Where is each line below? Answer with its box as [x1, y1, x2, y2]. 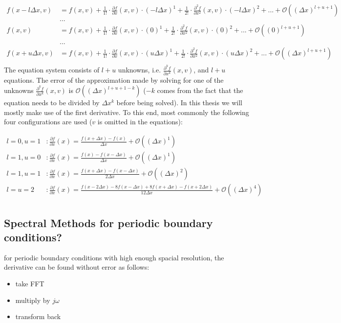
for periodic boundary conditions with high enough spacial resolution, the [4, 252, 224, 262]
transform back [15, 311, 61, 322]
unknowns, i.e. [118, 65, 161, 75]
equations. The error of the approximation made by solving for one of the [4, 74, 224, 85]
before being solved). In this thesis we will [116, 97, 243, 108]
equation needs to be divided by [4, 97, 100, 108]
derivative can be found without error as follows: [4, 262, 149, 272]
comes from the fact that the [157, 85, 243, 95]
